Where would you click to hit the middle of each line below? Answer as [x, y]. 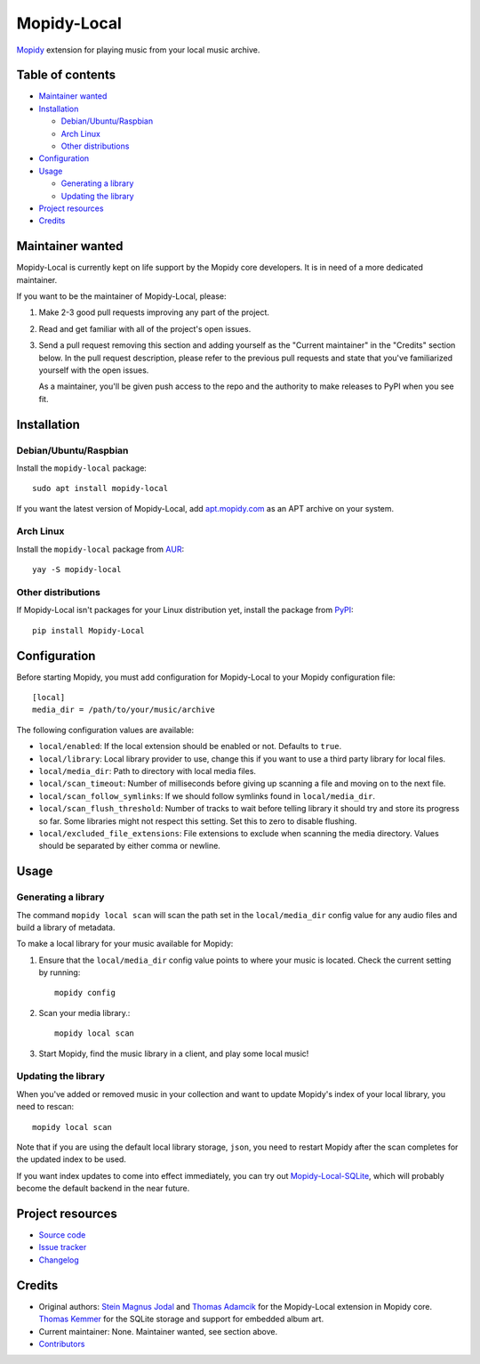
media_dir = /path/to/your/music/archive [124, 710]
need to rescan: [45, 1107]
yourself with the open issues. [94, 370]
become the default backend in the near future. [103, 1189]
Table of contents [66, 75]
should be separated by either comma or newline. [130, 846]
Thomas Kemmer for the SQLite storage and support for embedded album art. [181, 1319]
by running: [60, 973]
